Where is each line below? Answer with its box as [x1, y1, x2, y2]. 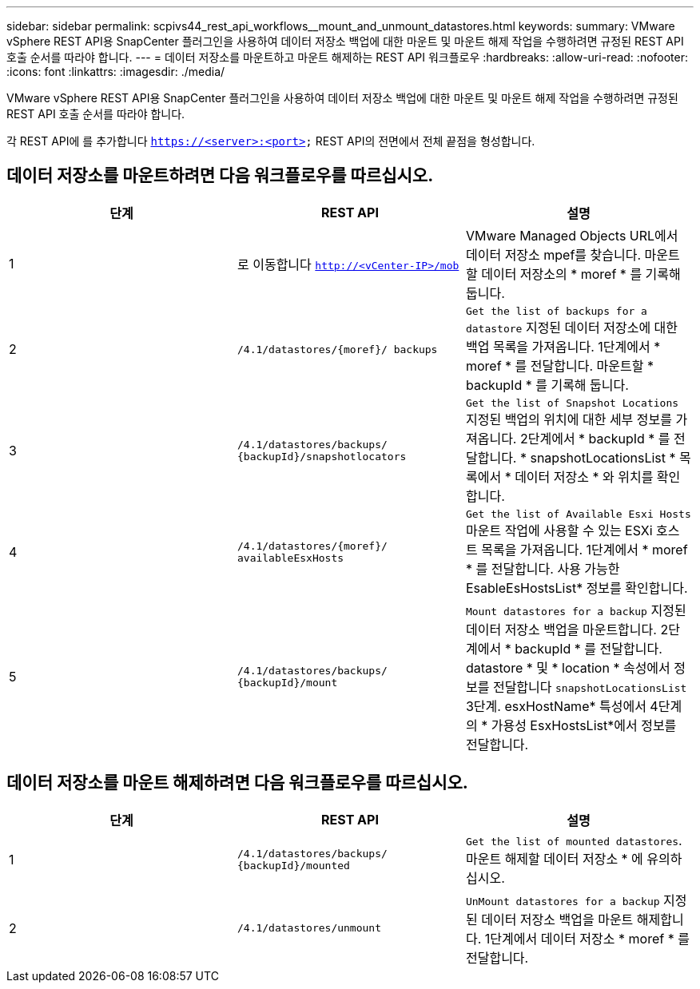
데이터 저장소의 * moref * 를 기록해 [481, 265, 681, 282]
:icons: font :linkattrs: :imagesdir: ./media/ [6, 65, 225, 78]
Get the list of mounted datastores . [465, 832, 682, 848]
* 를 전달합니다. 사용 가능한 [465, 560, 620, 577]
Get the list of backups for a [465, 304, 647, 317]
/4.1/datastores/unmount [237, 922, 381, 935]
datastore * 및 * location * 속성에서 [465, 659, 670, 676]
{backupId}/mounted [237, 859, 350, 872]
